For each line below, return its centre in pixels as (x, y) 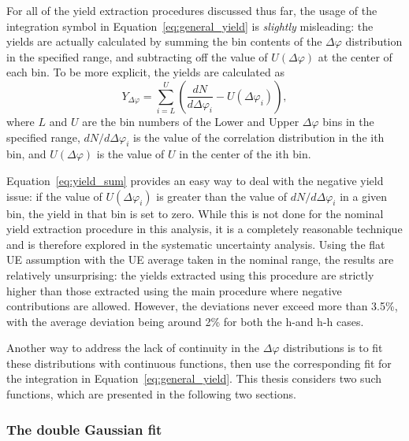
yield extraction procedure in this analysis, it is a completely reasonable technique (204, 229)
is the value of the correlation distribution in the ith (258, 137)
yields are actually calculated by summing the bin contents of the (164, 41)
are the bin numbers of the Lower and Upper (191, 121)
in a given (364, 196)
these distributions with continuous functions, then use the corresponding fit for (199, 363)
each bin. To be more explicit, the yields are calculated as (145, 72)
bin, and (26, 154)
